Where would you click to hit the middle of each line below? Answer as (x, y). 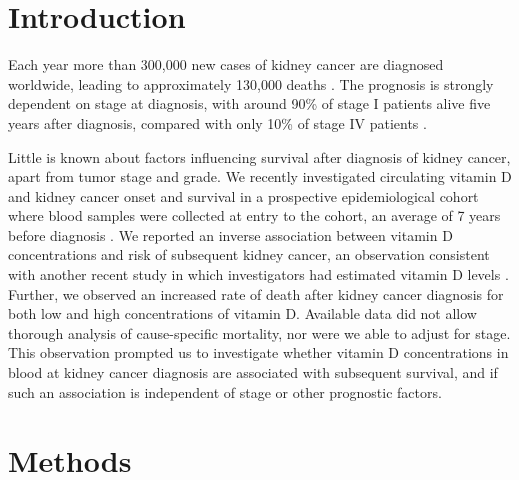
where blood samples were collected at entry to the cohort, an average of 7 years (254, 215)
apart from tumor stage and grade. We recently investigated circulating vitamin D (260, 176)
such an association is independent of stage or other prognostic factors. (225, 391)
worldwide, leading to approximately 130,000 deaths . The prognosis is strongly (251, 83)
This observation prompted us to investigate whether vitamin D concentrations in (258, 352)
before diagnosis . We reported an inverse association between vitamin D (230, 234)
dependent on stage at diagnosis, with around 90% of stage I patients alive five (249, 103)
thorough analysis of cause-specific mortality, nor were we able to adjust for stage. (259, 332)
